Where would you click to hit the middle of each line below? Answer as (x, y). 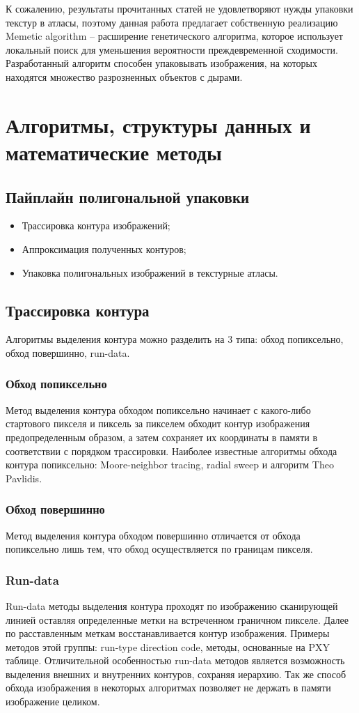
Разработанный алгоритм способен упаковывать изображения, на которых (161, 63)
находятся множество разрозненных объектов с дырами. (124, 76)
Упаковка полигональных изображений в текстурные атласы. (150, 272)
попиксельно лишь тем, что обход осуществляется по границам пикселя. (159, 549)
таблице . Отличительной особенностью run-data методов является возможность (175, 660)
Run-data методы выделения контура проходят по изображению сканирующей (172, 605)
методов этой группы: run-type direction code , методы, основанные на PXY (168, 646)
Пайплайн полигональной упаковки (128, 196)
